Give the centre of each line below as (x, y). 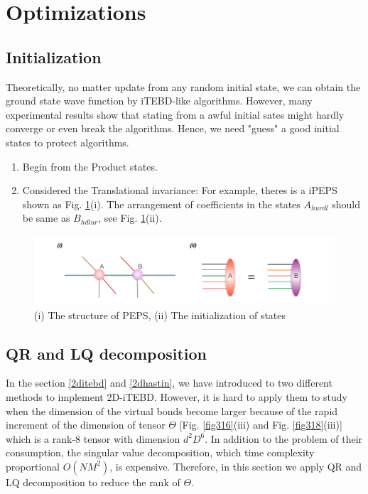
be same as (46, 218)
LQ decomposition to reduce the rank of (93, 482)
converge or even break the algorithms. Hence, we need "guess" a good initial (173, 128)
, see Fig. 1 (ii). (130, 218)
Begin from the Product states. (90, 166)
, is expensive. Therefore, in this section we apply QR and (236, 466)
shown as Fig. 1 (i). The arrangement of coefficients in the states (161, 204)
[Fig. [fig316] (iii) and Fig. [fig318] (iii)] (261, 425)
